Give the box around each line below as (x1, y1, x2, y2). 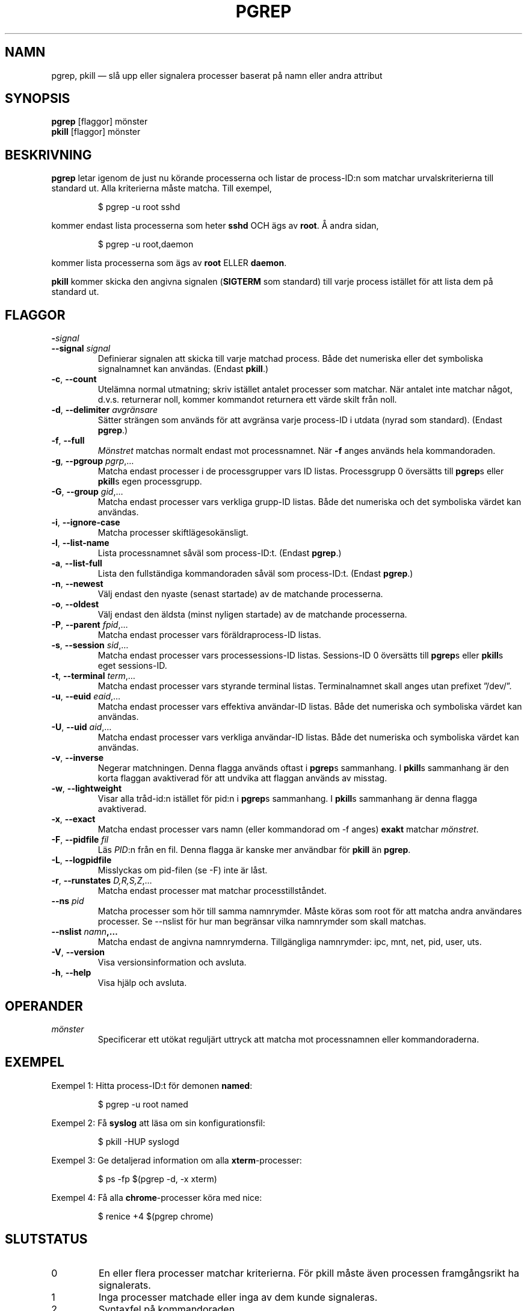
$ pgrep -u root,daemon (97, 239, 194, 250)
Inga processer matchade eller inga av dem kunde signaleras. (98, 1291, 378, 1303)
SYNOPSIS (5, 91, 70, 107)
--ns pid (51, 896, 84, 907)
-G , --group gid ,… (51, 486, 123, 497)
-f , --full (51, 435, 85, 446)
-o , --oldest (51, 599, 99, 610)
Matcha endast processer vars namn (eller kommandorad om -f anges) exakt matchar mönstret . (97, 824, 479, 835)
